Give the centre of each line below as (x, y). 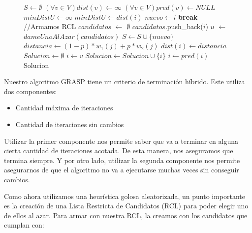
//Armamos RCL (50, 26)
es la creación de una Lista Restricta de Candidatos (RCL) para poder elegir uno (126, 206)
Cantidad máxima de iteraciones (64, 108)
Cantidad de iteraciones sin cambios (70, 124)
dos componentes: (31, 91)
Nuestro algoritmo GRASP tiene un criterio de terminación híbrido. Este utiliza (125, 82)
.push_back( (184, 26)
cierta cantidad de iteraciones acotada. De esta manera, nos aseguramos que (119, 150)
